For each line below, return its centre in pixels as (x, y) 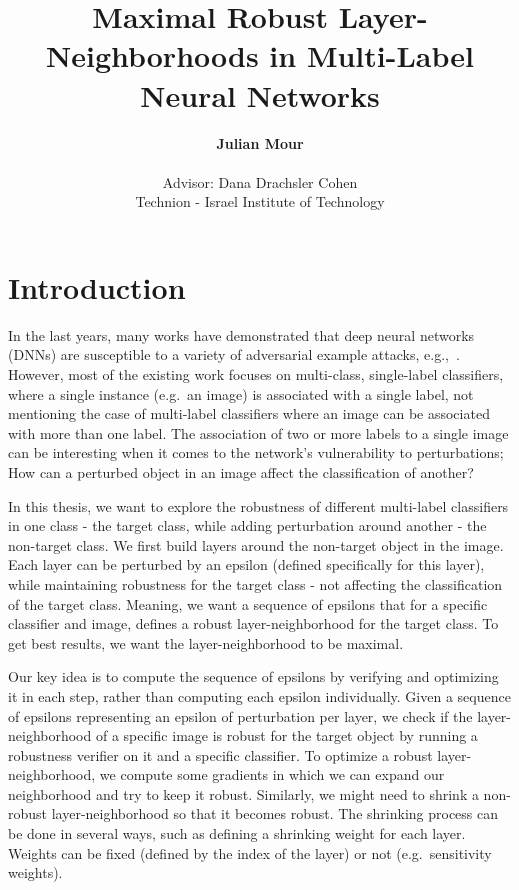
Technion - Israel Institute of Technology (260, 201)
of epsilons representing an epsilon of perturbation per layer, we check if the (240, 715)
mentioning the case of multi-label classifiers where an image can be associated (249, 413)
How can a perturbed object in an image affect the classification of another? (241, 471)
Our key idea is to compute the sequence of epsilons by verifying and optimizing (253, 676)
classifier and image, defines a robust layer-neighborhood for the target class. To (253, 623)
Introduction (97, 286)
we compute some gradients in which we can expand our (272, 774)
